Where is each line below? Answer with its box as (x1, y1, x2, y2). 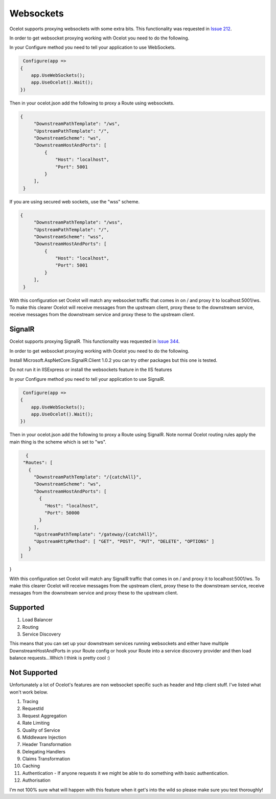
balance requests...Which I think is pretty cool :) (9, 655, 110, 661)
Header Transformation (22, 741, 72, 748)
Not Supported (9, 668, 58, 677)
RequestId (22, 705, 44, 712)
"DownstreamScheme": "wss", (33, 234, 104, 239)
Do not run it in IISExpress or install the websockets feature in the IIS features (9, 366, 172, 373)
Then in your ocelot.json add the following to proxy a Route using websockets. (9, 100, 175, 106)
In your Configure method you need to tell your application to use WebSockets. (9, 44, 176, 51)
